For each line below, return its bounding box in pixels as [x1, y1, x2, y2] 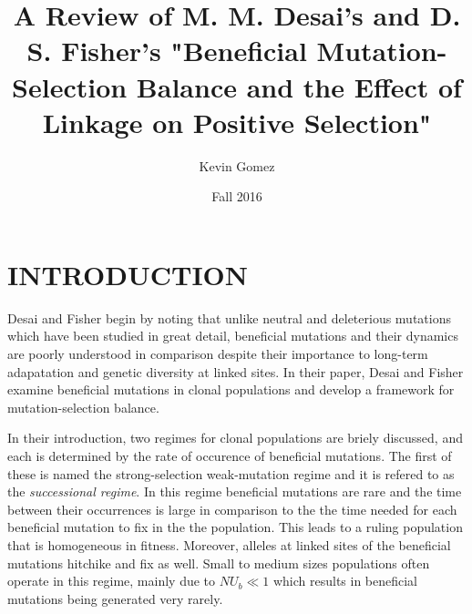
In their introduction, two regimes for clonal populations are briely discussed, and [7, 428, 463, 447]
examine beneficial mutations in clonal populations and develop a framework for [7, 380, 455, 399]
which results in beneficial [272, 571, 418, 590]
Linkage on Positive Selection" [42, 103, 432, 140]
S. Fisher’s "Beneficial [26, 32, 307, 69]
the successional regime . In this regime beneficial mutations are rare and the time [7, 482, 462, 501]
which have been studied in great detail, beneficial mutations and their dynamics [7, 326, 458, 345]
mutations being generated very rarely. [7, 588, 223, 608]
